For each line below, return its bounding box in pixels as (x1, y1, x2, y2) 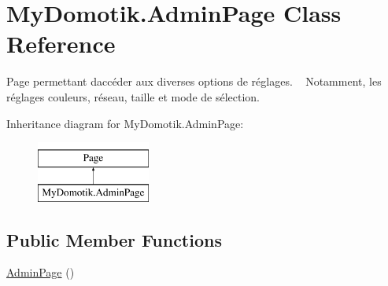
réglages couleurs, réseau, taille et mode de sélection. (6, 88, 260, 104)
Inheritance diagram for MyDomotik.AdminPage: (6, 115, 244, 131)
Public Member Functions (6, 227, 222, 251)
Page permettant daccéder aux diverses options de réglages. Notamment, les (6, 73, 382, 90)
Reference (6, 27, 116, 60)
